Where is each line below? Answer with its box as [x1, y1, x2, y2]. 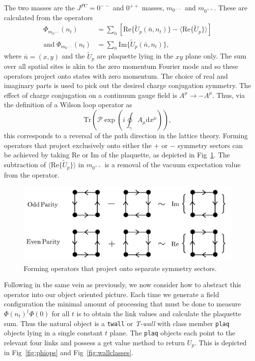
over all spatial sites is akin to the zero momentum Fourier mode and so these [4, 61, 238, 71]
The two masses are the [4, 2, 75, 12]
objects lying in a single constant [4, 328, 103, 338]
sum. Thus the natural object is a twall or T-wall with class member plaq [4, 318, 229, 328]
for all [52, 308, 70, 319]
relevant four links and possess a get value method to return [4, 337, 185, 347]
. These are [214, 2, 248, 12]
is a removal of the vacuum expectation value [104, 159, 241, 170]
